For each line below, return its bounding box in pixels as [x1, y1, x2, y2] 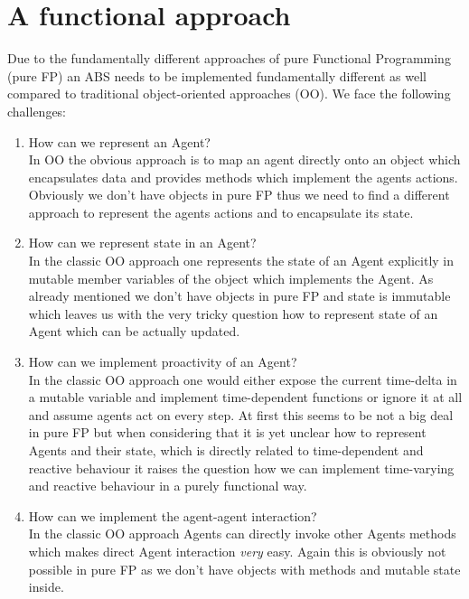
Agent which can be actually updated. [28, 322, 240, 341]
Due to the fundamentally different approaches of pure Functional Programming [7, 49, 451, 68]
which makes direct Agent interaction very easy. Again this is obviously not [28, 541, 446, 560]
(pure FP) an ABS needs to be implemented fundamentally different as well [7, 66, 427, 85]
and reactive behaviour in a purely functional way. [28, 476, 307, 495]
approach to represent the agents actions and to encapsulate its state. [28, 202, 414, 221]
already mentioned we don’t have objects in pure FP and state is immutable [28, 286, 451, 305]
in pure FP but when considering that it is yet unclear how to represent [28, 423, 427, 442]
